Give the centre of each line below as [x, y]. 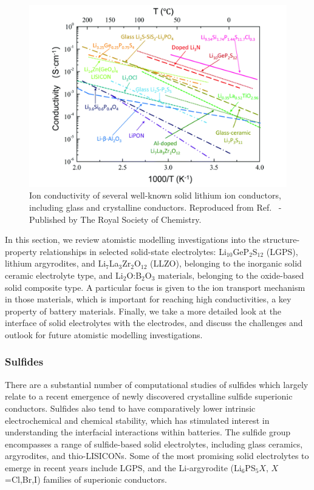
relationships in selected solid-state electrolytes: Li [133, 251]
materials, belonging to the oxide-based [231, 275]
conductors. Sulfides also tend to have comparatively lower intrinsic [130, 408]
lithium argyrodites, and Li [56, 263]
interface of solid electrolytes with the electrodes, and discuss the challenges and [154, 323]
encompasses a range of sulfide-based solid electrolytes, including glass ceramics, [154, 444]
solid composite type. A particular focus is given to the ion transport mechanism [155, 287]
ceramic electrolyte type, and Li [64, 275]
